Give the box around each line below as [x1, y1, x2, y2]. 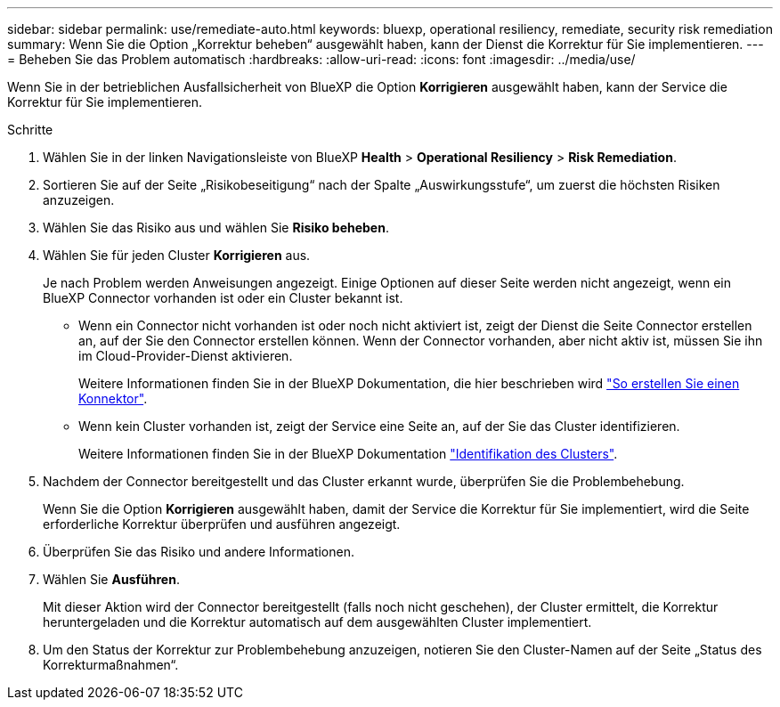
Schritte [7, 122, 53, 137]
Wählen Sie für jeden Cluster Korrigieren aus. [43, 248, 311, 263]
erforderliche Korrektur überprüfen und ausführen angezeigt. [43, 516, 401, 532]
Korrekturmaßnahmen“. [43, 657, 179, 672]
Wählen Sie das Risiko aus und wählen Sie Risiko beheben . [43, 220, 389, 235]
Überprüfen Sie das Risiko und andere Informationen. [43, 544, 354, 559]
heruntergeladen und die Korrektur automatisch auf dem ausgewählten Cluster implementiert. [43, 614, 592, 630]
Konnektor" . [78, 391, 148, 406]
